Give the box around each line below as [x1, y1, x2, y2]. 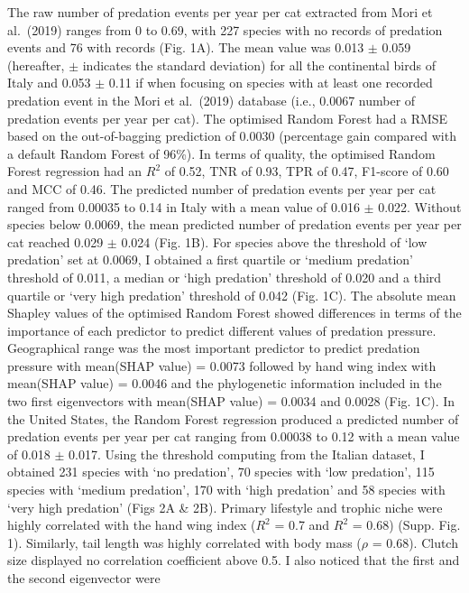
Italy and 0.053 [7, 73, 91, 92]
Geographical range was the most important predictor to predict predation [7, 338, 420, 357]
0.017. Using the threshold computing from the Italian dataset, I [69, 444, 425, 463]
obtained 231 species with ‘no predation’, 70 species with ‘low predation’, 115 [7, 462, 435, 481]
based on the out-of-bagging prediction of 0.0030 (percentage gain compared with [7, 126, 456, 145]
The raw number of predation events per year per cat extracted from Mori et [7, 3, 433, 21]
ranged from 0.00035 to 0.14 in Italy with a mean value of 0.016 [7, 197, 360, 216]
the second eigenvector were [7, 569, 161, 587]
